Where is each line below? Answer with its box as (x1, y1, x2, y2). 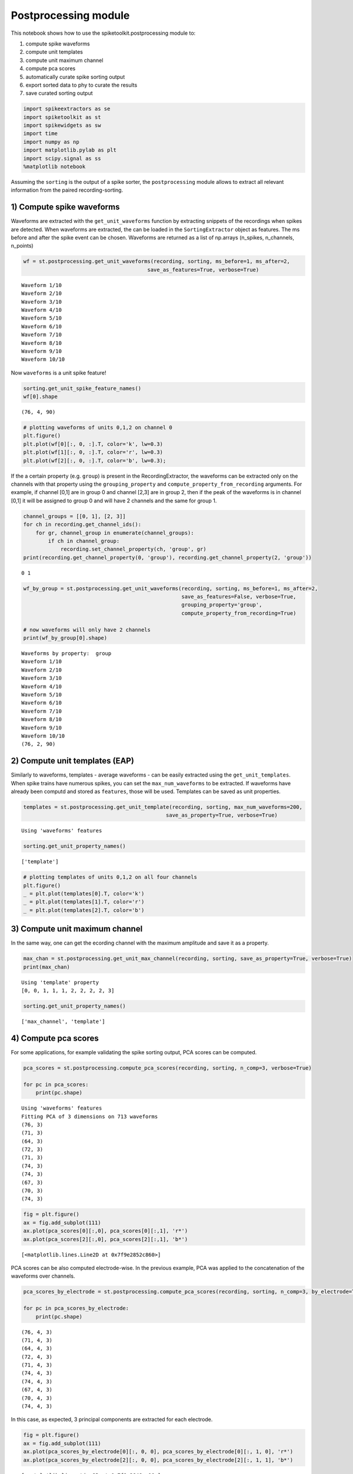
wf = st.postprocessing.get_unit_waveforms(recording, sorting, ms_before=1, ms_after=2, (23, 258, 291, 265)
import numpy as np (23, 139, 79, 145)
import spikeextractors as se (23, 106, 111, 112)
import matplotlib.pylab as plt (23, 147, 117, 153)
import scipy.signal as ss (23, 155, 101, 162)
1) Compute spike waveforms (11, 202, 120, 212)
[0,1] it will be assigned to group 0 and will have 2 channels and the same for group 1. (11, 497, 217, 504)
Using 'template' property (21, 979, 99, 986)
